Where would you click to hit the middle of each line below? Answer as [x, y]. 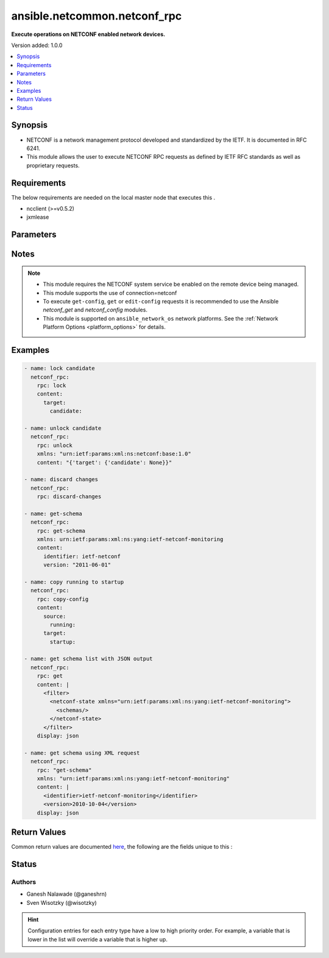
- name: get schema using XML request [82, 753]
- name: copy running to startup [74, 582]
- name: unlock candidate [63, 428]
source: [55, 616]
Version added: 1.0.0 [37, 45]
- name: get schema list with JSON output [88, 659]
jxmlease [38, 217]
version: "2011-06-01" [77, 565]
